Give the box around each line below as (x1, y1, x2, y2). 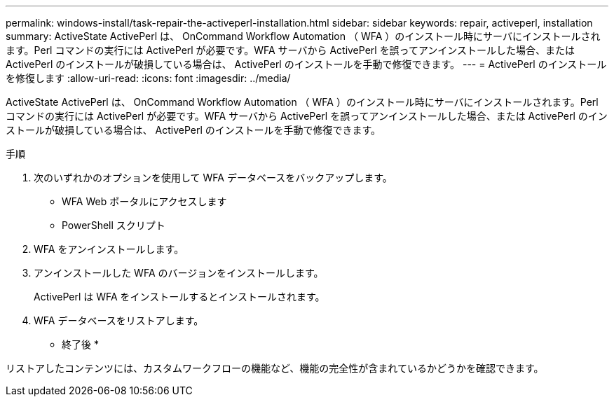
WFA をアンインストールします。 (34, 243, 184, 255)
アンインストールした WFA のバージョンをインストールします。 (34, 267, 324, 279)
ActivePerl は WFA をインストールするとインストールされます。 (34, 291, 325, 303)
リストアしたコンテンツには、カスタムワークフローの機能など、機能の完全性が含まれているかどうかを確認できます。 (6, 362, 544, 374)
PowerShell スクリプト (62, 219, 165, 231)
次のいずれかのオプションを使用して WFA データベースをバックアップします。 (34, 172, 393, 183)
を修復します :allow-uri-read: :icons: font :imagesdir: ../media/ (6, 72, 291, 84)
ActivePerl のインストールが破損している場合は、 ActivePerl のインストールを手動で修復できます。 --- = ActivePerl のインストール (6, 58, 607, 70)
